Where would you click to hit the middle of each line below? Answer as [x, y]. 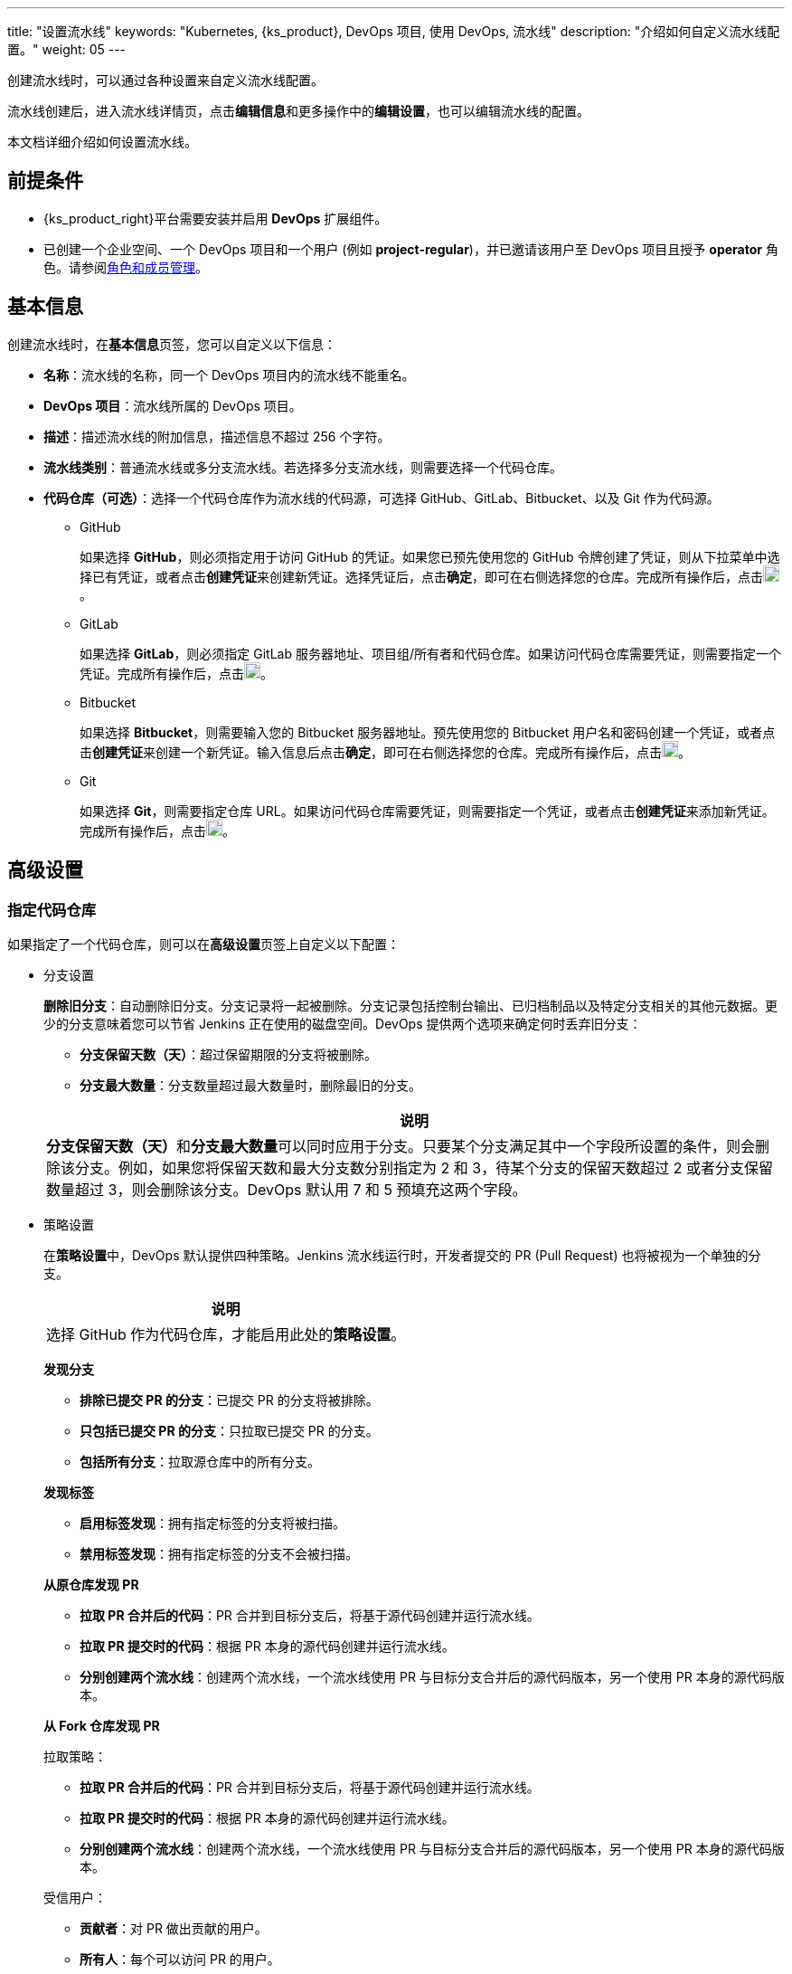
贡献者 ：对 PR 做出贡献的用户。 [174, 1928]
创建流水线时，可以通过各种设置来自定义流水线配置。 [165, 80]
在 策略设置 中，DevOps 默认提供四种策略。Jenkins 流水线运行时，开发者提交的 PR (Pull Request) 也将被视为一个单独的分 [402, 1255]
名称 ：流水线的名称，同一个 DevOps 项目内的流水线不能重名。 [229, 375]
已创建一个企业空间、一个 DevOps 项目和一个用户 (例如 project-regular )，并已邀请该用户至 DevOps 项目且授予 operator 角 [411, 249]
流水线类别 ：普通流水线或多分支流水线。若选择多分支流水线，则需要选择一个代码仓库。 [303, 467]
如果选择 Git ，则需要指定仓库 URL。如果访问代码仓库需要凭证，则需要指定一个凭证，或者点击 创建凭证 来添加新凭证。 [427, 811]
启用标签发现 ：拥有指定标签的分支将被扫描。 [212, 1523]
